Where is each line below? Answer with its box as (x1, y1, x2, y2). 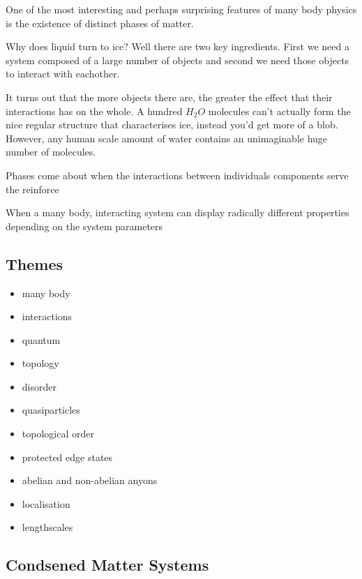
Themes (6, 253, 63, 274)
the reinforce (6, 181, 59, 196)
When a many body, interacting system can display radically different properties (6, 205, 349, 220)
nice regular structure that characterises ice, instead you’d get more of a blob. (6, 117, 338, 132)
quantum (22, 332, 61, 347)
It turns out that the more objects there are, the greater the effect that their (6, 89, 333, 104)
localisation (22, 496, 70, 511)
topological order (22, 426, 94, 441)
